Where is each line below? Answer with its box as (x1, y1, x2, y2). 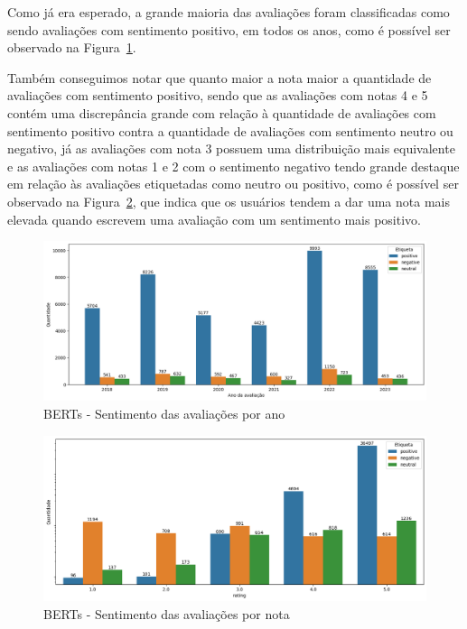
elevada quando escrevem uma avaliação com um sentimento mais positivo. (7, 209, 421, 228)
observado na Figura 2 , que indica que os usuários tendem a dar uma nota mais (7, 191, 450, 210)
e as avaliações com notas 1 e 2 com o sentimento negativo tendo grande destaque (7, 156, 460, 175)
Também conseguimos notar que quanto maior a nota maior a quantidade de (7, 68, 432, 87)
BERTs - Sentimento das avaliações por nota (43, 604, 290, 623)
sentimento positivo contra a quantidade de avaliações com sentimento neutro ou (7, 121, 453, 140)
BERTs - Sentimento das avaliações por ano (43, 403, 285, 422)
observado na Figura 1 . (7, 38, 136, 57)
